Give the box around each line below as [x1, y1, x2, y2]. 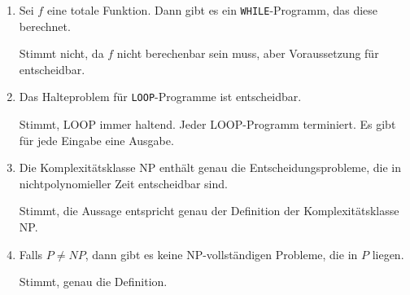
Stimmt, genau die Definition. [19, 273, 168, 290]
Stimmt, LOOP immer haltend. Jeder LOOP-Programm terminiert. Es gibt [19, 116, 396, 133]
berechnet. [19, 17, 71, 34]
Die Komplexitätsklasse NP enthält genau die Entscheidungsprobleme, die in [19, 159, 402, 176]
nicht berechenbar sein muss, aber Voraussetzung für [116, 45, 379, 62]
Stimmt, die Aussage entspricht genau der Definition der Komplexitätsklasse [19, 202, 399, 219]
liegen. [372, 245, 404, 262]
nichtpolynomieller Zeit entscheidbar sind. [19, 174, 228, 192]
